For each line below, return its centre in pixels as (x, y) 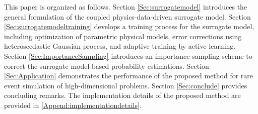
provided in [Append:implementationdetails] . (73, 105)
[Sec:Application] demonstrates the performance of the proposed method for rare (129, 76)
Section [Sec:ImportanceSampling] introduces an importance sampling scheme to (128, 55)
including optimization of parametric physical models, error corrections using (123, 36)
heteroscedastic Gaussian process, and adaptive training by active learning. (120, 46)
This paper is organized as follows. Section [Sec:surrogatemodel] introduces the (126, 7)
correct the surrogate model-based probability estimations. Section (107, 66)
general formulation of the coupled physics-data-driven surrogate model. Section (127, 16)
